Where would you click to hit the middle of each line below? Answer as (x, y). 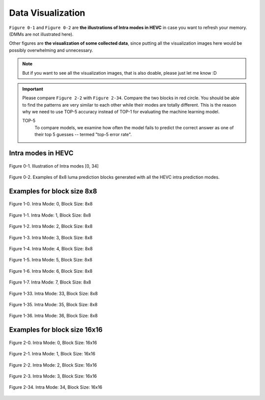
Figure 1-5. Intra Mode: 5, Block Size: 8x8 (51, 260)
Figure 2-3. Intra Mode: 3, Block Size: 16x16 (53, 376)
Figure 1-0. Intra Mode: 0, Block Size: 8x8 (51, 204)
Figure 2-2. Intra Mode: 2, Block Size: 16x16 (53, 365)
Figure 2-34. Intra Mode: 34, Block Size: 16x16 (56, 387)
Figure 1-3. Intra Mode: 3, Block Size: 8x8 (51, 237)
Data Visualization (47, 13)
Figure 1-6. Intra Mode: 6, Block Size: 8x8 (51, 271)
